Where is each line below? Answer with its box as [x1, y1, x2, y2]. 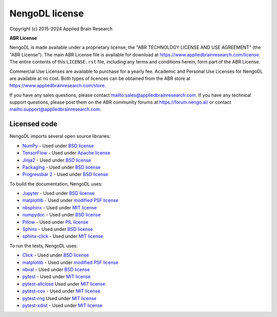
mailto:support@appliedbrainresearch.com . [9, 106, 102, 112]
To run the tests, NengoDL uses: [9, 243, 78, 249]
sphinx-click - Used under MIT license [22, 233, 104, 240]
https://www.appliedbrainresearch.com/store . [9, 83, 106, 89]
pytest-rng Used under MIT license [22, 295, 97, 301]
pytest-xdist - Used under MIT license [22, 302, 103, 308]
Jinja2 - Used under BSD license [22, 157, 91, 163]
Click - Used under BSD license [22, 252, 89, 259]
